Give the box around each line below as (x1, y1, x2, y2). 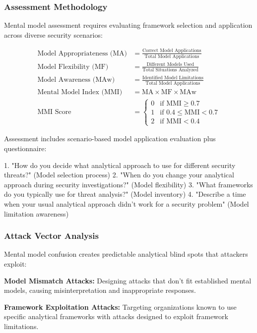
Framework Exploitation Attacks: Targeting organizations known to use (4, 301, 237, 312)
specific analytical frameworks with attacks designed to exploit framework (4, 311, 228, 322)
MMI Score (37, 109, 71, 116)
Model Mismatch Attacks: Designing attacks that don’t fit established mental (4, 275, 252, 285)
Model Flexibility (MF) (37, 63, 109, 70)
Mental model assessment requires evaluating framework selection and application (4, 20, 253, 30)
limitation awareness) (4, 208, 69, 219)
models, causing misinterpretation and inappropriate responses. (4, 285, 196, 295)
